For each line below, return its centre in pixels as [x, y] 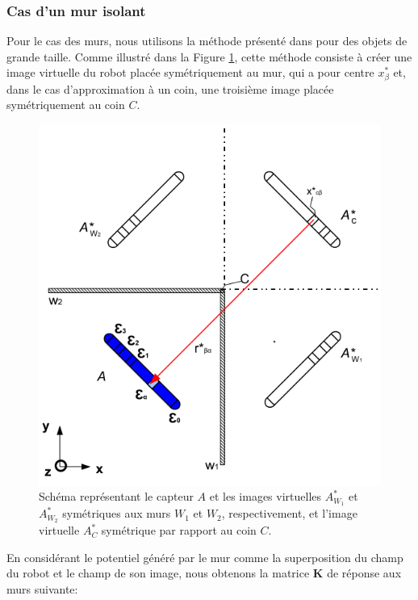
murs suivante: [42, 588]
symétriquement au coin [66, 105]
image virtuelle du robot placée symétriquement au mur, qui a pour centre [190, 72]
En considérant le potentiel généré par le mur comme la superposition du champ [205, 557]
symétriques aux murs [117, 513]
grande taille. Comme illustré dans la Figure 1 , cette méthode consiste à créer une [209, 56]
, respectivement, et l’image [289, 513]
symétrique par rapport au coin [179, 530]
